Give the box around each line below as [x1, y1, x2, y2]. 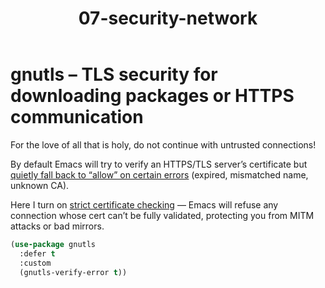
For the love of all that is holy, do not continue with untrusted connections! [10, 138, 317, 151]
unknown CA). [10, 179, 70, 191]
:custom [19, 258, 52, 268]
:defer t [19, 248, 56, 259]
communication [10, 106, 144, 129]
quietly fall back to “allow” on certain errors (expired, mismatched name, [10, 168, 309, 181]
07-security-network [78, 7, 258, 30]
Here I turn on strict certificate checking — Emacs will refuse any [10, 198, 279, 211]
